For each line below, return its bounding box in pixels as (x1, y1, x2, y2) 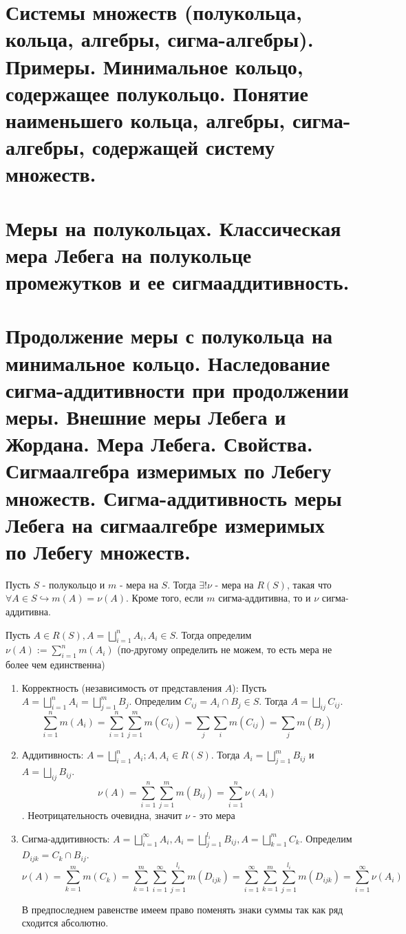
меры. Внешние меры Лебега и (6, 403, 286, 430)
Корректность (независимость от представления (21, 680, 222, 694)
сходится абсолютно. (21, 915, 109, 930)
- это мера (193, 808, 235, 822)
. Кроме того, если (126, 591, 204, 605)
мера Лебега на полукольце (6, 240, 252, 268)
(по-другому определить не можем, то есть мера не (117, 642, 332, 657)
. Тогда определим (175, 627, 252, 641)
